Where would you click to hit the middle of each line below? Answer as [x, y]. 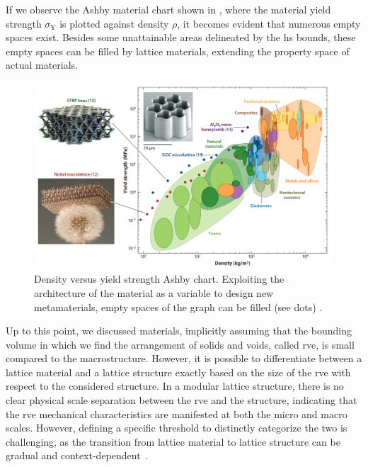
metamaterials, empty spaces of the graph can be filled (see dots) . [178, 306]
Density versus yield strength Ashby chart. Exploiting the [159, 279]
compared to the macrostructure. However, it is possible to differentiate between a [184, 358]
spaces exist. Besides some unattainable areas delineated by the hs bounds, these [181, 37]
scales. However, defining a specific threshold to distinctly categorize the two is [177, 428]
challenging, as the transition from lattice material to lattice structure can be [173, 441]
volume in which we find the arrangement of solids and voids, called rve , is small [180, 344]
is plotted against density [114, 23]
